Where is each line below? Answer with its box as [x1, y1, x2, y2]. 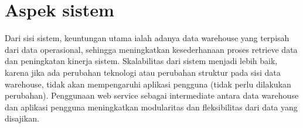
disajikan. [5, 112, 39, 124]
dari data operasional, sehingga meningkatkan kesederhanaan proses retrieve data [5, 43, 298, 55]
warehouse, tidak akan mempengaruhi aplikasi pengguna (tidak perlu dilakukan [5, 78, 291, 90]
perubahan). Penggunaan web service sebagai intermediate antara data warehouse [5, 89, 299, 102]
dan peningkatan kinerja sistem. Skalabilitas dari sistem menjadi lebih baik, [5, 55, 278, 67]
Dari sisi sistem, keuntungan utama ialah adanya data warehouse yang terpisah [5, 32, 290, 44]
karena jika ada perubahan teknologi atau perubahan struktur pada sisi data [5, 66, 281, 78]
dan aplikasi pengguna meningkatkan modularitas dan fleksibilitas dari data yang [5, 100, 298, 113]
